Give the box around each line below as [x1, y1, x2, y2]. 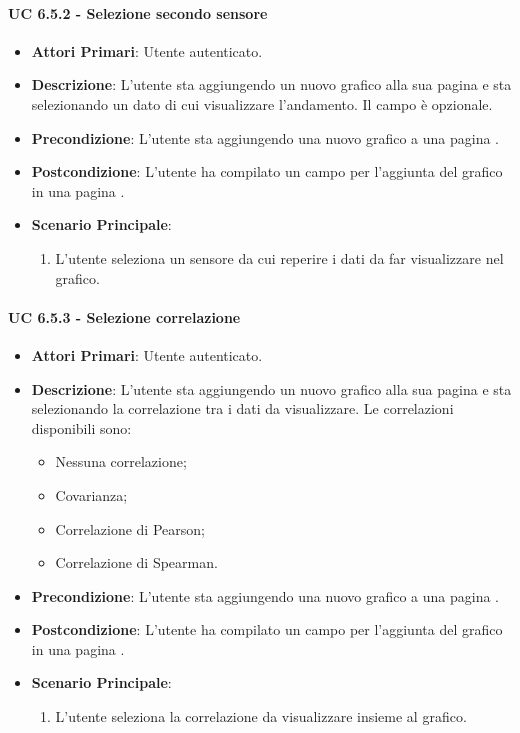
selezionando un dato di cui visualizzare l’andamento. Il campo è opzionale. [31, 93, 493, 114]
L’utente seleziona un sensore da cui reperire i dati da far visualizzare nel [55, 247, 504, 268]
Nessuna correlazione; [55, 451, 187, 472]
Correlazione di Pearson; [55, 518, 205, 539]
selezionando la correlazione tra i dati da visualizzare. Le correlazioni [31, 398, 454, 419]
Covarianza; [55, 484, 128, 505]
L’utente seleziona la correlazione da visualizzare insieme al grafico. [55, 706, 467, 727]
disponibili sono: [31, 417, 132, 438]
